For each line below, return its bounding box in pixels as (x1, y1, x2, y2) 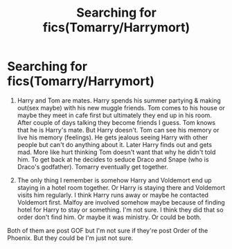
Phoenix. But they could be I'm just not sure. (7, 234, 134, 242)
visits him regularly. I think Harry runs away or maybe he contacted (17, 191, 209, 199)
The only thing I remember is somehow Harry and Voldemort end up (17, 175, 213, 184)
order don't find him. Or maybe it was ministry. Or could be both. (17, 213, 202, 221)
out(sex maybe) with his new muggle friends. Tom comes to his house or (17, 103, 225, 112)
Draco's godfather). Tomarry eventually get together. (17, 162, 168, 171)
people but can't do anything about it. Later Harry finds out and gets (17, 140, 213, 148)
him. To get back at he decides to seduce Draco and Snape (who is (17, 155, 209, 164)
